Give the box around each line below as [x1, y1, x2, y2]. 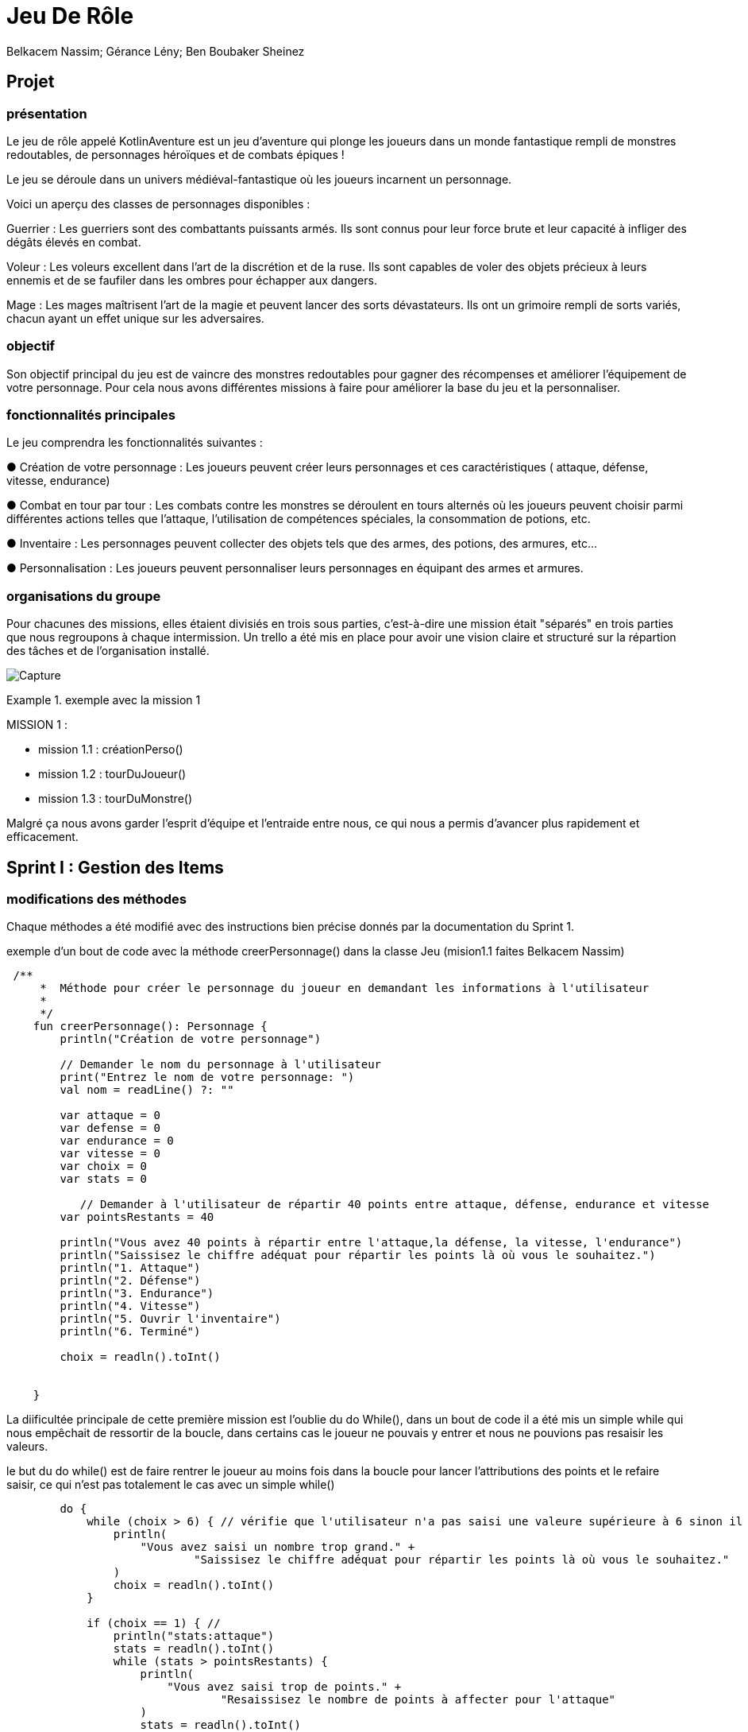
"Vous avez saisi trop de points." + [167, 1680, 402, 1694]
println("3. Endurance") [60, 1287, 214, 1300]
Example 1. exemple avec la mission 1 [6, 693, 201, 707]
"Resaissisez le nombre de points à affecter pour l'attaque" [220, 1693, 616, 1707]
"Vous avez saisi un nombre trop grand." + [140, 1540, 415, 1554]
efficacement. [6, 830, 79, 844]
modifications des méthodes [6, 891, 187, 908]
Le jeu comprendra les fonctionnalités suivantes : [6, 436, 263, 450]
